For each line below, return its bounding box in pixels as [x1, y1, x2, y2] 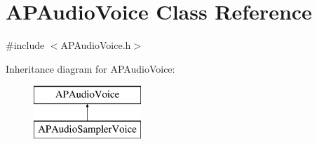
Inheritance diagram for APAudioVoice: [6, 61, 175, 75]
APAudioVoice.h [60, 38, 131, 52]
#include [6, 38, 45, 52]
